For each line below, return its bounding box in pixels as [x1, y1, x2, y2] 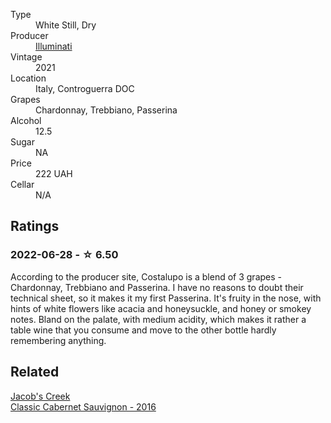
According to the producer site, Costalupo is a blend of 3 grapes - [10, 270, 282, 283]
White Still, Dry [35, 19, 97, 31]
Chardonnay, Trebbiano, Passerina [35, 104, 178, 116]
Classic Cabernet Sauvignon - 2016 [10, 400, 157, 413]
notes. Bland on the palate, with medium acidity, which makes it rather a [10, 313, 307, 325]
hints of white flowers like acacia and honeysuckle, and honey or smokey [10, 302, 312, 314]
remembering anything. [10, 334, 107, 346]
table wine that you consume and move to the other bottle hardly [10, 324, 277, 336]
